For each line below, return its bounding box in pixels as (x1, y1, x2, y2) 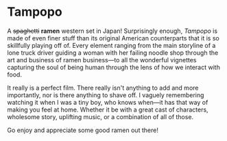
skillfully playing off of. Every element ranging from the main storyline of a (7, 41, 216, 49)
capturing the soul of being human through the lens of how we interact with (7, 63, 221, 71)
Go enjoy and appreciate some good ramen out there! (7, 126, 159, 134)
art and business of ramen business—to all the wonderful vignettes (7, 55, 197, 64)
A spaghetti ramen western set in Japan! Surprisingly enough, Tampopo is (7, 27, 218, 35)
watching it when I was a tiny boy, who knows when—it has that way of (7, 98, 208, 106)
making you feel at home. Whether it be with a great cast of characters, (7, 105, 208, 114)
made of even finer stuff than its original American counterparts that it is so (7, 34, 219, 42)
